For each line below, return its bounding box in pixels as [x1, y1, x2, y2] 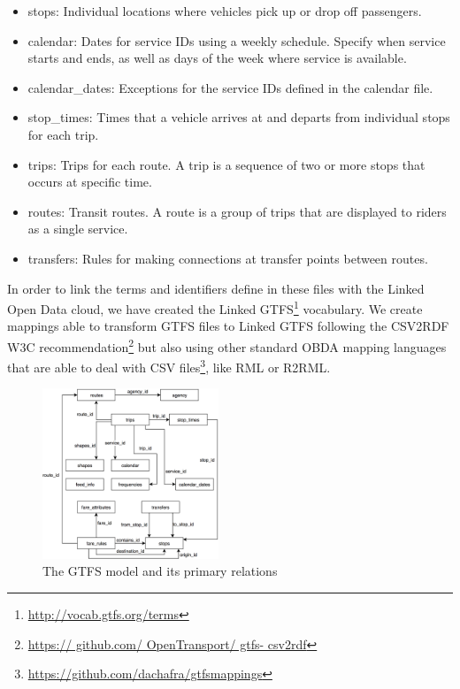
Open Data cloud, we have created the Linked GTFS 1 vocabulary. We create [7, 297, 423, 318]
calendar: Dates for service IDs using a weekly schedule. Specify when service [27, 31, 446, 50]
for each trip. [27, 125, 99, 143]
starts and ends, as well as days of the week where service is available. [27, 49, 407, 67]
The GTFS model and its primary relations [42, 562, 278, 580]
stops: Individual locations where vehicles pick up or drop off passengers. [27, 2, 422, 19]
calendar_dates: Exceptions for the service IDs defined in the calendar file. [27, 78, 433, 96]
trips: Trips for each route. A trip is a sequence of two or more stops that [27, 155, 425, 173]
